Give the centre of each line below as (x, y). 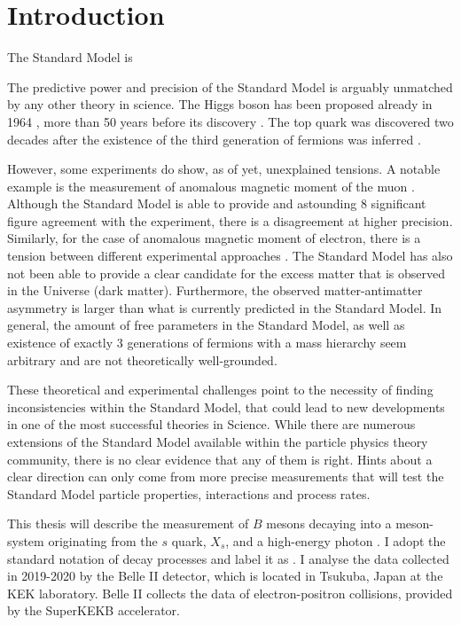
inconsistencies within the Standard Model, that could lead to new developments (226, 406)
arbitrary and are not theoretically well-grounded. (142, 359)
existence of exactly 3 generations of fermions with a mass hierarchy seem (207, 343)
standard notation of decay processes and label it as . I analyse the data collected (228, 558)
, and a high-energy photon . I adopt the (336, 540)
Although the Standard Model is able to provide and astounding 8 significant (217, 203)
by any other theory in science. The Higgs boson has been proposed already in (220, 104)
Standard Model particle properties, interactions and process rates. (189, 493)
